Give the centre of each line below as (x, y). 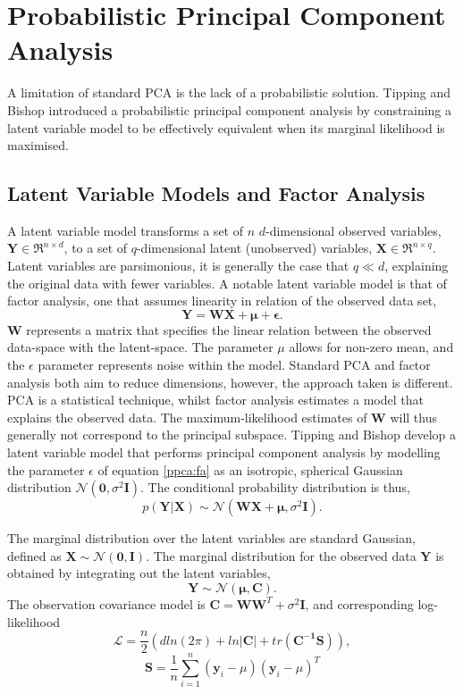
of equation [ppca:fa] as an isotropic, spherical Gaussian (250, 469)
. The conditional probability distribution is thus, (275, 487)
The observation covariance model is (106, 603)
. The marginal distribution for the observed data (281, 555)
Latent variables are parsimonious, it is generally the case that (178, 266)
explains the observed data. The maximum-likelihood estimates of (187, 417)
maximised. (38, 145)
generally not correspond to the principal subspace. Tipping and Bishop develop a (231, 435)
